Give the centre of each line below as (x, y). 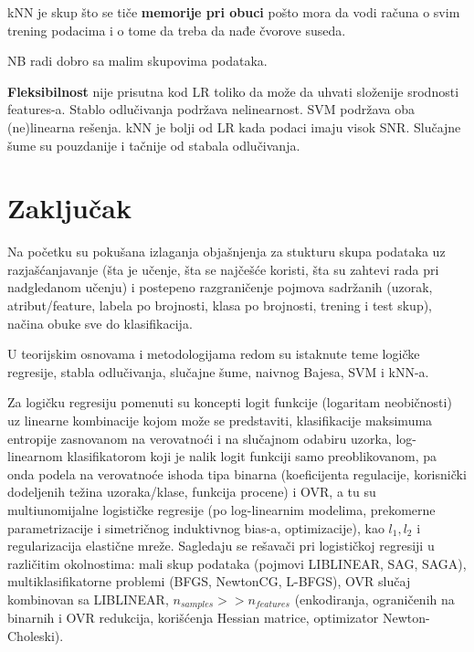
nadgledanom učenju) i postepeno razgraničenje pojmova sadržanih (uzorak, (220, 287)
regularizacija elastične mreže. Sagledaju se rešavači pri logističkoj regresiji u (221, 546)
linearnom (35, 456)
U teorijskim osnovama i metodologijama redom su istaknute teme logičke (214, 354)
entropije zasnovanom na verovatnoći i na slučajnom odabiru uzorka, (200, 438)
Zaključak (69, 208)
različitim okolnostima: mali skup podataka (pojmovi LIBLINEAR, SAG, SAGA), (237, 563)
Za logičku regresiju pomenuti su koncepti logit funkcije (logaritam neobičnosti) (230, 402)
